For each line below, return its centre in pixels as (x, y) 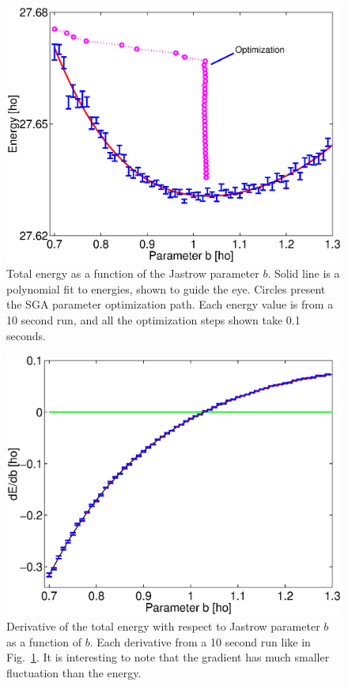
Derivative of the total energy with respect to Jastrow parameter (163, 626)
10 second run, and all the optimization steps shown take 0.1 (153, 320)
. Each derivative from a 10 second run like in (200, 641)
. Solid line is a (304, 273)
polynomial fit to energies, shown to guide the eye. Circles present (166, 288)
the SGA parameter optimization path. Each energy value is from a (170, 304)
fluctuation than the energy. (74, 672)
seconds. (26, 335)
